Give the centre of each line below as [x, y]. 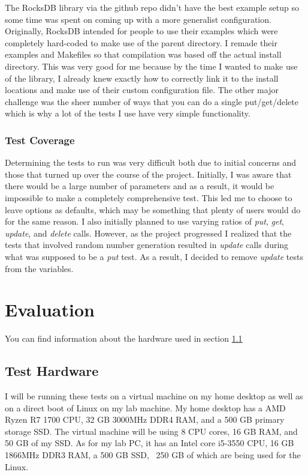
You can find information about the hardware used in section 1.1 [124, 338]
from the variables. [39, 268]
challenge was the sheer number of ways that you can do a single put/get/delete [152, 101]
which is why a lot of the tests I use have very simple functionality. [128, 113]
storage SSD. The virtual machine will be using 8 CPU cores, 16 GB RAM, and [151, 431]
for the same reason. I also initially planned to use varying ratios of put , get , [144, 221]
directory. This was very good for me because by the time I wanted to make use [151, 66]
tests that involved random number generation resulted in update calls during [147, 245]
